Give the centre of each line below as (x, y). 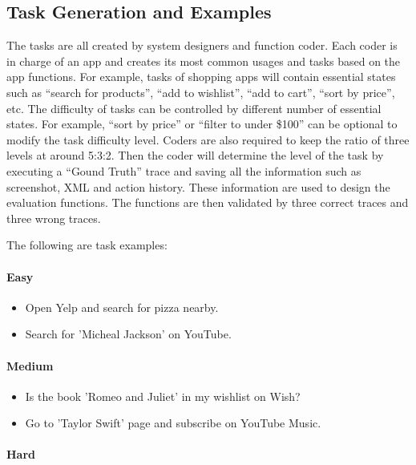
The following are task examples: (87, 245)
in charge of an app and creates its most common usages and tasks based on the (204, 61)
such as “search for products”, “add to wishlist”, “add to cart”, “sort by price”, (201, 92)
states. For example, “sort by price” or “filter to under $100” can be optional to (202, 124)
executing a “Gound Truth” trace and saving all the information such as (184, 170)
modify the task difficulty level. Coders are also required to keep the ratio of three (208, 139)
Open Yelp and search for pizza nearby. (122, 307)
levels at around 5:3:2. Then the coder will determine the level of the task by (195, 155)
